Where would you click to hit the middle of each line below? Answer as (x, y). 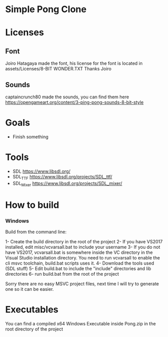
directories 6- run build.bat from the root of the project (62, 274)
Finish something (31, 137)
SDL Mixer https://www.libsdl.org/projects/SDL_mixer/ (67, 184)
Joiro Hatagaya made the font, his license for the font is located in (74, 63)
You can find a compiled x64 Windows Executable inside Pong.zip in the (80, 323)
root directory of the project (34, 329)
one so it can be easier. (30, 289)
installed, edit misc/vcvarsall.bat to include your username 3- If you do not (83, 247)
